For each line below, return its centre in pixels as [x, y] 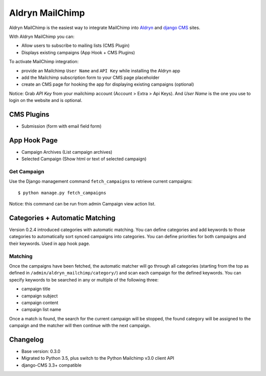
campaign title [36, 289]
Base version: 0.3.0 [41, 351]
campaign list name [41, 309]
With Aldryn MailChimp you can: [42, 36]
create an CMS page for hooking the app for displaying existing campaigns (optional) [108, 84]
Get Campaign [27, 171]
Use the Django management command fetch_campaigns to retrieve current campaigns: [101, 181]
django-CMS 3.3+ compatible [51, 365]
